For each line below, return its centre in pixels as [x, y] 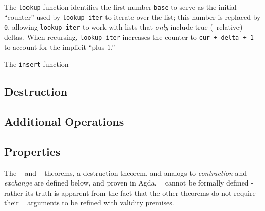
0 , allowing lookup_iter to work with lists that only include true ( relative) [123, 27]
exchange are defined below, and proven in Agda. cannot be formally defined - [129, 183]
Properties [32, 151]
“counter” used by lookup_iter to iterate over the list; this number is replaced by [132, 17]
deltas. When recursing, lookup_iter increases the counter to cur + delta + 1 [129, 36]
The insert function [36, 64]
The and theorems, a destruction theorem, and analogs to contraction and [126, 173]
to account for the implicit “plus [55, 47]
